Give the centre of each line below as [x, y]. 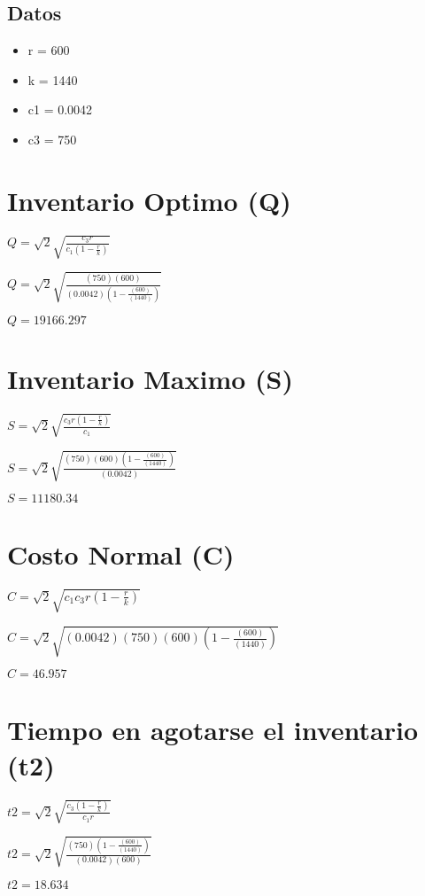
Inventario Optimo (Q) [149, 200]
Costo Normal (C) [121, 554]
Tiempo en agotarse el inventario [213, 730]
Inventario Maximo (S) [150, 378]
